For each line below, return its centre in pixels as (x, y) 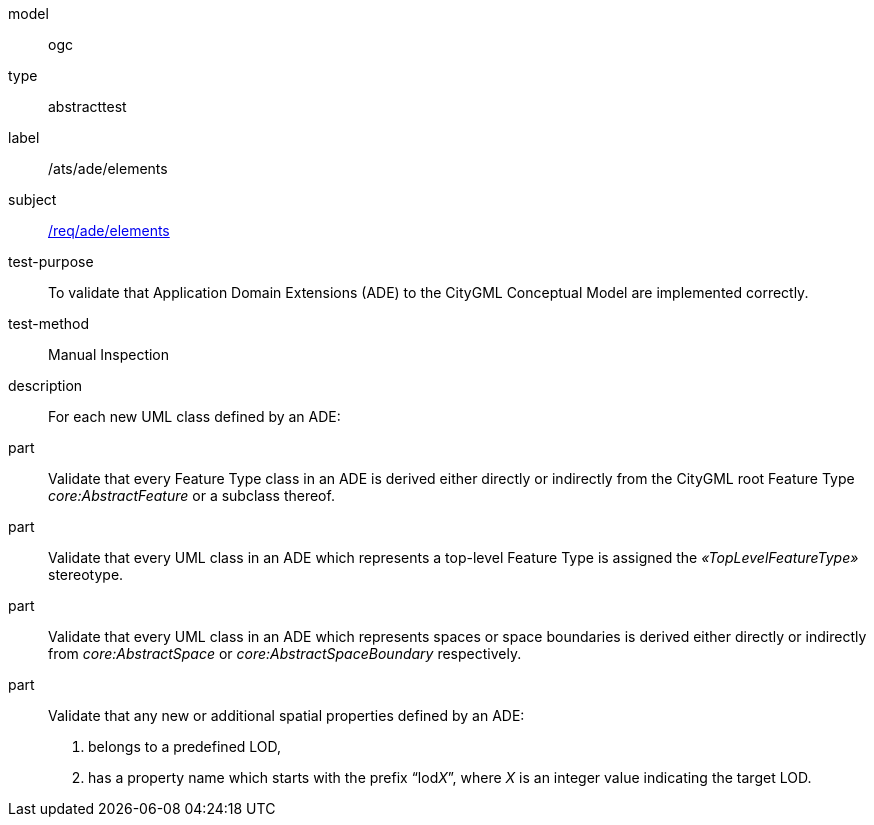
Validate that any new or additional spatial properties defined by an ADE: (286, 715)
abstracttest (87, 106)
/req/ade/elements (109, 230)
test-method (48, 323)
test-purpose (51, 261)
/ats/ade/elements (108, 168)
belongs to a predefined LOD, (185, 746)
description (45, 385)
